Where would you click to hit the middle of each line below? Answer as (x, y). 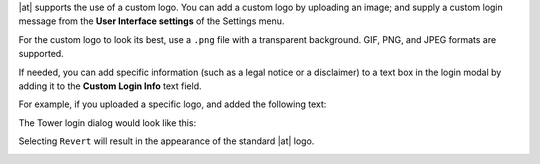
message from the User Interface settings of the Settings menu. (151, 21)
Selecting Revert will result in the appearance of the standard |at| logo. (166, 141)
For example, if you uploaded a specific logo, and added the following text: (172, 104)
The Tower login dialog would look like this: (107, 122)
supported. (41, 54)
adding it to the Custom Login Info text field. (110, 86)
